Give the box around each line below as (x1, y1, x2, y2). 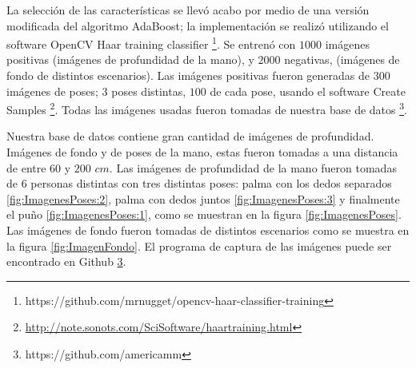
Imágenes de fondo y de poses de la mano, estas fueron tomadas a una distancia (6, 144, 398, 160)
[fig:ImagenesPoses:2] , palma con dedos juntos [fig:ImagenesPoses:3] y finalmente (6, 190, 400, 207)
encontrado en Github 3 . (6, 253, 126, 270)
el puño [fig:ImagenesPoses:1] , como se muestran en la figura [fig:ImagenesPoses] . (6, 206, 402, 223)
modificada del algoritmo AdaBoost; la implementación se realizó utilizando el (6, 17, 389, 34)
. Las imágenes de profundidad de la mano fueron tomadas (109, 159, 397, 176)
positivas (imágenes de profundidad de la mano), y (6, 51, 254, 68)
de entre (6, 159, 46, 176)
